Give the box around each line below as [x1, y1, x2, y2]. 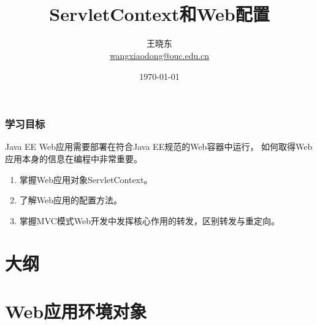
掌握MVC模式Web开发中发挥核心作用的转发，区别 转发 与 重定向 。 [19, 214, 280, 227]
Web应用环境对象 [5, 298, 147, 323]
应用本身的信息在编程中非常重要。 [5, 152, 142, 165]
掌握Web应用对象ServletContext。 [19, 173, 153, 186]
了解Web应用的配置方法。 [19, 194, 123, 206]
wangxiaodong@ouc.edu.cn [109, 49, 210, 61]
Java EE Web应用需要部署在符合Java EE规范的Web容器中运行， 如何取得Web [5, 140, 313, 153]
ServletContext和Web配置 [49, 1, 270, 26]
